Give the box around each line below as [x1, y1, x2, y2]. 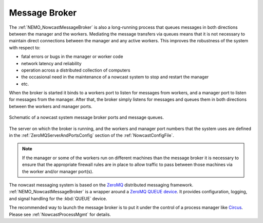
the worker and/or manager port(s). [22, 168, 94, 174]
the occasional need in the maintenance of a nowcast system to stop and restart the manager [21, 74, 209, 80]
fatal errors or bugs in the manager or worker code [21, 54, 124, 59]
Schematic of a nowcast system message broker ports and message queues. [9, 114, 164, 120]
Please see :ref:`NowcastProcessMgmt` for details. [9, 211, 112, 217]
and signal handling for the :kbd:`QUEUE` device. [9, 195, 107, 202]
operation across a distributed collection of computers [21, 67, 131, 73]
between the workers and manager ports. [9, 103, 93, 109]
